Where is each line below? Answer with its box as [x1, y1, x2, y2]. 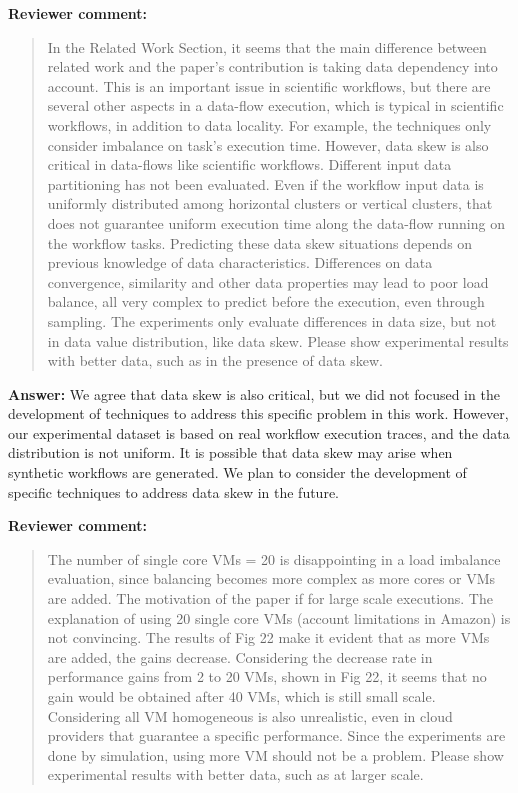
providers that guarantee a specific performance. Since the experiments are [47, 725, 506, 746]
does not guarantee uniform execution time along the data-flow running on [47, 212, 505, 233]
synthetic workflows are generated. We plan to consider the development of [8, 462, 467, 483]
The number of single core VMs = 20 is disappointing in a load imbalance [47, 548, 501, 569]
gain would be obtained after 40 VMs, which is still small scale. [47, 686, 436, 706]
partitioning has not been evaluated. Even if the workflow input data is [47, 173, 484, 194]
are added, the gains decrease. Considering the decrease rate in [47, 646, 433, 667]
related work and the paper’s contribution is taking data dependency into [47, 56, 498, 77]
